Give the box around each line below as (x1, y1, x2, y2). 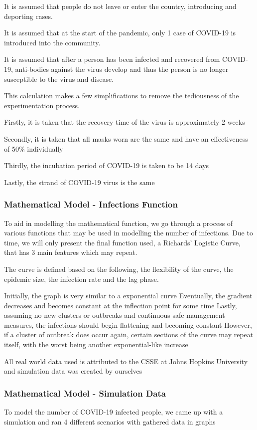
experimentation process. (4, 100, 80, 110)
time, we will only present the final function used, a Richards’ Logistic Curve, (4, 237, 241, 247)
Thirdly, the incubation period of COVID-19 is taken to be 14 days (4, 160, 209, 171)
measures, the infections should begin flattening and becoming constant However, (4, 319, 252, 330)
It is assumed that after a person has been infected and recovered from (4, 54, 220, 64)
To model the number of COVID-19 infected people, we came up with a (4, 407, 223, 417)
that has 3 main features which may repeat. (4, 247, 137, 257)
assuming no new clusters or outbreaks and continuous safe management (4, 310, 225, 320)
